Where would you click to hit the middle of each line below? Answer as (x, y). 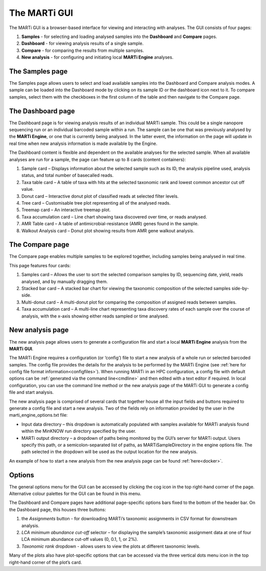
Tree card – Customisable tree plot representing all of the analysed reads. (96, 203)
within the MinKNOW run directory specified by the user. (79, 431)
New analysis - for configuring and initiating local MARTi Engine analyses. (97, 57)
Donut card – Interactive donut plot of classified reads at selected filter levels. (100, 196)
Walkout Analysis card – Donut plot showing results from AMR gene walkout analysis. (108, 231)
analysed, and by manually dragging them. (65, 282)
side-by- (240, 288)
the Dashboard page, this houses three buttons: (57, 509)
